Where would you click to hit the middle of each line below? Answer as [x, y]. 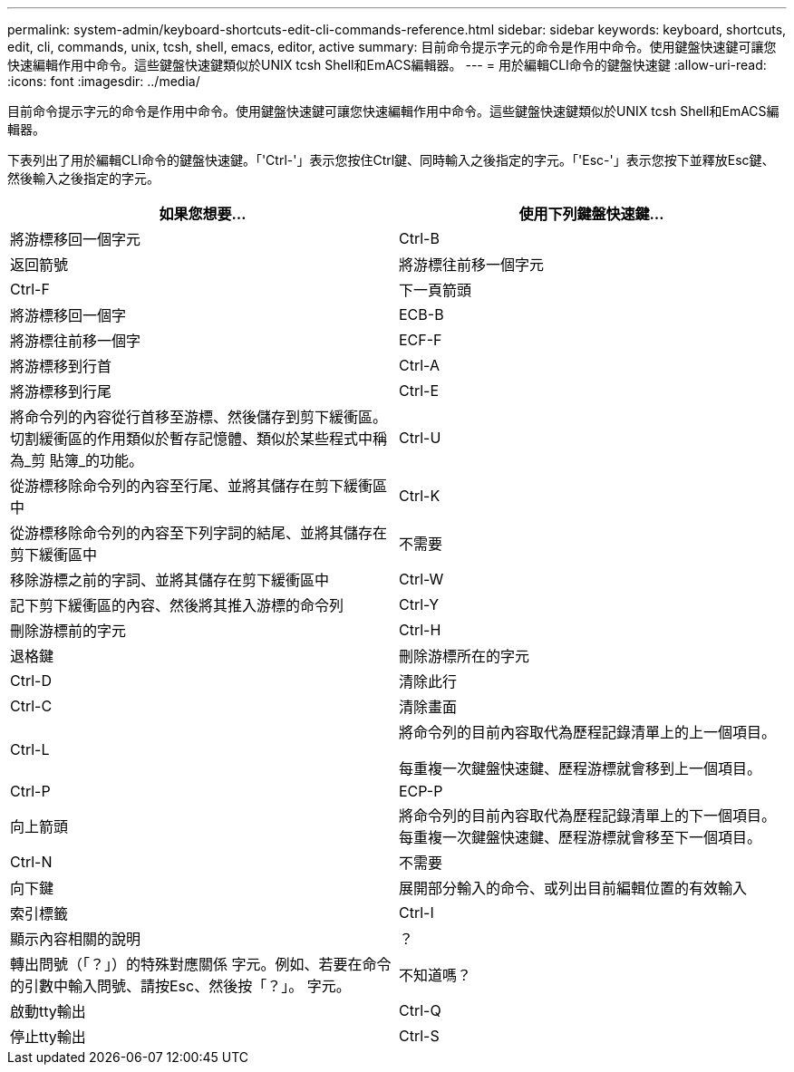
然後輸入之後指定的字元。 [83, 178]
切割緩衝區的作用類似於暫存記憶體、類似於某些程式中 [192, 439]
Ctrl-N [31, 862]
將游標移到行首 [61, 366]
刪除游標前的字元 [68, 631]
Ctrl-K [420, 496]
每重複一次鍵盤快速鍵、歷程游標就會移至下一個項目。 [581, 837]
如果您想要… [203, 214]
